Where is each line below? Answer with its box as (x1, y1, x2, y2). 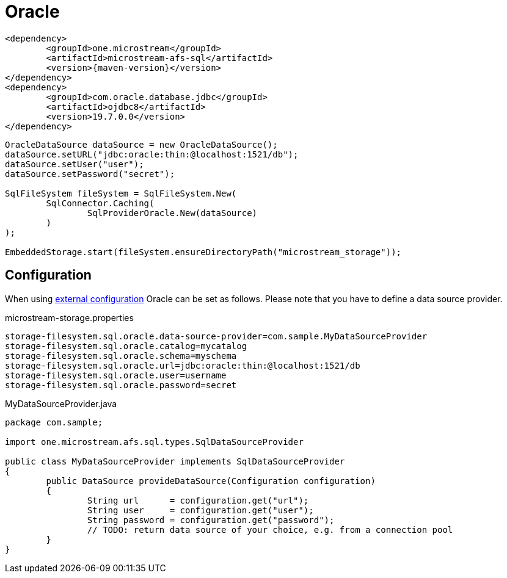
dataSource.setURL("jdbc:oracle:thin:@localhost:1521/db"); (5, 149, 299, 159)
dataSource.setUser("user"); (5, 159, 144, 169)
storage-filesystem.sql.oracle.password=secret (5, 380, 237, 390)
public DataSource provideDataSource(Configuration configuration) (46, 475, 376, 486)
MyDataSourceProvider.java (5, 398, 117, 409)
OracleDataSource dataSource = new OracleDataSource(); (5, 139, 278, 150)
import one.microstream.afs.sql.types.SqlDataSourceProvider (5, 436, 304, 447)
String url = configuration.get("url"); (87, 495, 309, 505)
